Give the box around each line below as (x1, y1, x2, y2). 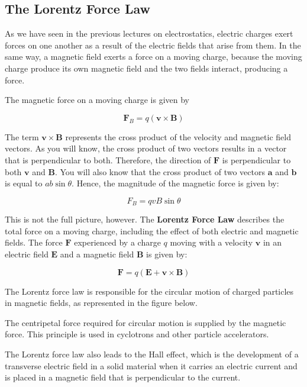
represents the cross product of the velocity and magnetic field (65, 130, 291, 143)
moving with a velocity (170, 236, 253, 249)
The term (5, 130, 39, 143)
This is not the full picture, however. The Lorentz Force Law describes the (5, 213, 285, 225)
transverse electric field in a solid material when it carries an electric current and (5, 359, 298, 372)
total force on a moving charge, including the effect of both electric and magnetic (5, 224, 299, 237)
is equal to (5, 177, 43, 189)
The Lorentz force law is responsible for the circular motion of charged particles (5, 285, 294, 297)
